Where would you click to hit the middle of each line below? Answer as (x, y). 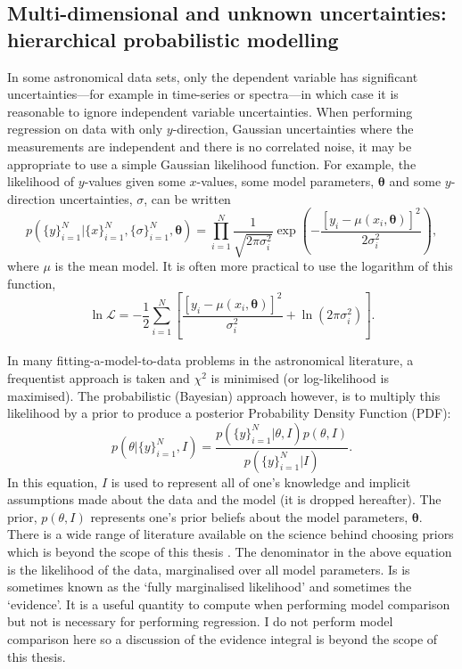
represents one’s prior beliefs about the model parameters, (249, 516)
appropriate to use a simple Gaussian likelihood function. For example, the (212, 163)
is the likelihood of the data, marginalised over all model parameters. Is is (209, 569)
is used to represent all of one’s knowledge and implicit (261, 481)
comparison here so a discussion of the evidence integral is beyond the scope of (223, 638)
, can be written (187, 198)
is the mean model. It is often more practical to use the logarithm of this (254, 266)
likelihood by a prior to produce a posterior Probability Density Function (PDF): (229, 413)
